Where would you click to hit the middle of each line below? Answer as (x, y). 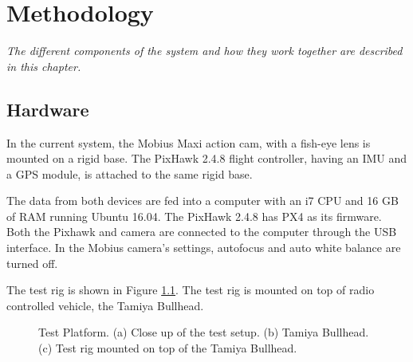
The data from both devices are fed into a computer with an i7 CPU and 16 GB (203, 201)
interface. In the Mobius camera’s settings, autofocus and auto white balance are (204, 248)
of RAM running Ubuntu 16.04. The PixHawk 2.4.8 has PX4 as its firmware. (194, 216)
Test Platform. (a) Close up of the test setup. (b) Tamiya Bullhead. (204, 332)
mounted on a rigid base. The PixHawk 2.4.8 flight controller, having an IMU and (207, 158)
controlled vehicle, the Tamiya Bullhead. (105, 305)
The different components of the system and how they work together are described (205, 51)
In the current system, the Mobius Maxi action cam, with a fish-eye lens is (189, 142)
